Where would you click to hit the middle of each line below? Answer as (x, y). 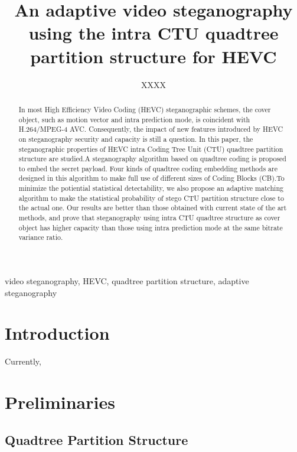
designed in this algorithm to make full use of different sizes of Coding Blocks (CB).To (151, 178)
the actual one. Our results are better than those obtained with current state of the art (153, 208)
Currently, (23, 361)
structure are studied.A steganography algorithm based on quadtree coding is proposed (152, 159)
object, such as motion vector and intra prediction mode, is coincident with (134, 119)
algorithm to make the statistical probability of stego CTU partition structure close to (151, 198)
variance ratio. (41, 237)
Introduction (57, 333)
